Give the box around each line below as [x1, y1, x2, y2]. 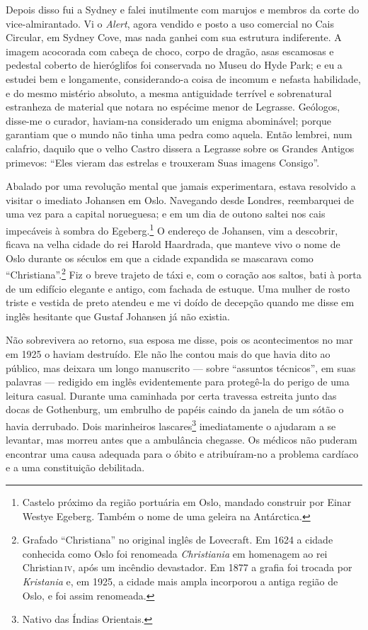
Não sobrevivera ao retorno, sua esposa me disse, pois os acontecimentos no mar [6, 332, 353, 347]
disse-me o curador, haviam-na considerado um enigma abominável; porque [6, 113, 332, 128]
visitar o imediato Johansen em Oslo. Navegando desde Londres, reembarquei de [6, 192, 355, 207]
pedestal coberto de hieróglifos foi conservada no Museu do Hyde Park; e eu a [6, 57, 343, 72]
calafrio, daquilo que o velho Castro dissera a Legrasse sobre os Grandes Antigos [6, 140, 355, 155]
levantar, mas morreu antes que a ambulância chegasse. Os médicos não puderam [6, 432, 357, 447]
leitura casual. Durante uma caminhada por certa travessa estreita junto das [6, 388, 337, 403]
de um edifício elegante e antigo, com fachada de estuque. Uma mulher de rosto [6, 281, 350, 296]
